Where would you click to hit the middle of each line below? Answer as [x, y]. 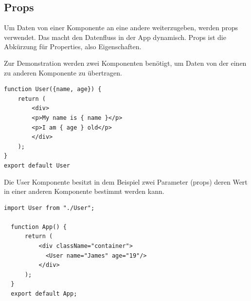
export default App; [44, 294]
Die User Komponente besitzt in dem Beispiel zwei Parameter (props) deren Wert [126, 181]
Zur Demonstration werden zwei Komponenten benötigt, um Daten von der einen [125, 63]
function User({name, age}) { [53, 89]
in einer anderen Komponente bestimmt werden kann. [84, 191]
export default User [37, 165]
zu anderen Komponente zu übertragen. [63, 72]
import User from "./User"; [49, 208]
